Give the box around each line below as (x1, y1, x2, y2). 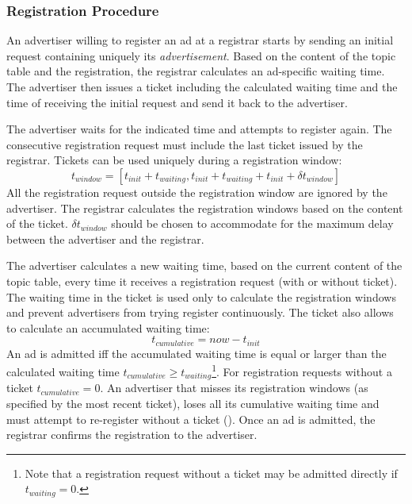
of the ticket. (6, 215, 68, 232)
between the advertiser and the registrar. (6, 230, 204, 247)
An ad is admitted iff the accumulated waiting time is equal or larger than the (6, 344, 387, 361)
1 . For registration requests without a (212, 361, 392, 380)
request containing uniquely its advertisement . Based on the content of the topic (6, 47, 396, 63)
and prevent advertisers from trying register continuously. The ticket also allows (6, 304, 394, 321)
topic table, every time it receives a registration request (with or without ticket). (6, 272, 398, 289)
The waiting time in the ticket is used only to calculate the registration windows (6, 288, 396, 305)
